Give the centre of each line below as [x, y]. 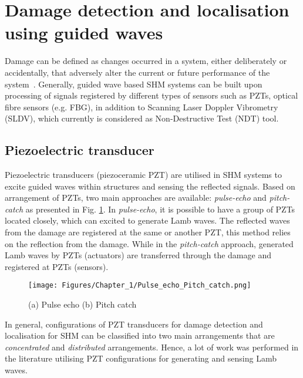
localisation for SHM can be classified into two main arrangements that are [140, 335]
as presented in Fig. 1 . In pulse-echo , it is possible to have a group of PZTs [160, 209]
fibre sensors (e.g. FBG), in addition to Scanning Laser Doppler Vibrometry [142, 107]
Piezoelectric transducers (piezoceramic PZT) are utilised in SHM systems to [143, 175]
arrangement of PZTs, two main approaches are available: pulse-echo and [136, 198]
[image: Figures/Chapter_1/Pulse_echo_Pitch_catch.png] [140, 286]
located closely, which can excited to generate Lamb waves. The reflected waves [147, 220]
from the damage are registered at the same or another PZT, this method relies [148, 232]
